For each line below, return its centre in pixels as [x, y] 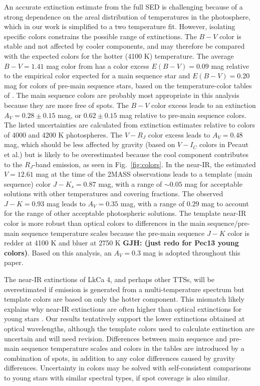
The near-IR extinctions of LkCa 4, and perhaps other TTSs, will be [109, 279]
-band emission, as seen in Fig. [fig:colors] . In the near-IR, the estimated [145, 164]
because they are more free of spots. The [66, 105]
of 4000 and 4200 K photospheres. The [63, 134]
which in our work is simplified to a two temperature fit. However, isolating [120, 26]
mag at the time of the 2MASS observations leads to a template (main [144, 174]
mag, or [69, 115]
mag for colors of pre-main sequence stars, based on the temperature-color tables [128, 85]
